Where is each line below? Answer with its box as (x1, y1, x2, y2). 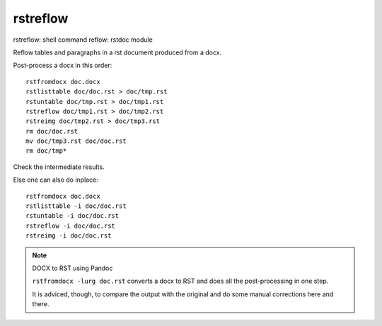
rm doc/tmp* (25, 147, 67, 155)
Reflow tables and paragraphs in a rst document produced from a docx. (13, 48, 222, 57)
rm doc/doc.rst (25, 127, 79, 135)
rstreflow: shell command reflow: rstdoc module (13, 35, 154, 44)
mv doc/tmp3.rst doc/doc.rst (25, 137, 127, 145)
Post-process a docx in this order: (13, 61, 112, 70)
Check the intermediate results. (13, 163, 105, 171)
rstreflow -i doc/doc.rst (25, 221, 116, 230)
